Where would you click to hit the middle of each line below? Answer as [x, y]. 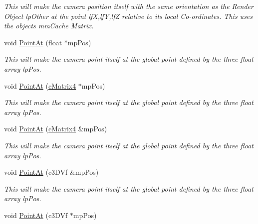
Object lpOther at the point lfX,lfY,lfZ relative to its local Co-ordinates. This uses [129, 16]
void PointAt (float [33, 42]
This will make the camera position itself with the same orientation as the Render [129, 6]
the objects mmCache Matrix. [49, 26]
